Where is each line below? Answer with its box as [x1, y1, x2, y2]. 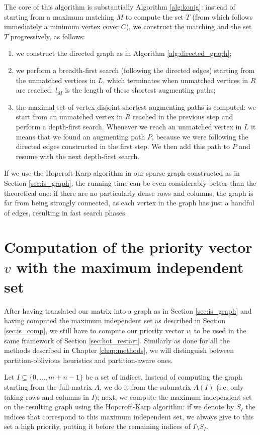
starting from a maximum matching [4, 11, 114, 22]
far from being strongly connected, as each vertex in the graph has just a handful [4, 197, 254, 208]
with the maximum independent [16, 256, 244, 277]
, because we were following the [151, 131, 248, 141]
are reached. [16, 85, 53, 95]
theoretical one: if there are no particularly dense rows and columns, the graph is [4, 187, 253, 198]
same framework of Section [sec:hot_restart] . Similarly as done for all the [4, 335, 230, 345]
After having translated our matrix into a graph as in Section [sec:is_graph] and [4, 305, 252, 316]
